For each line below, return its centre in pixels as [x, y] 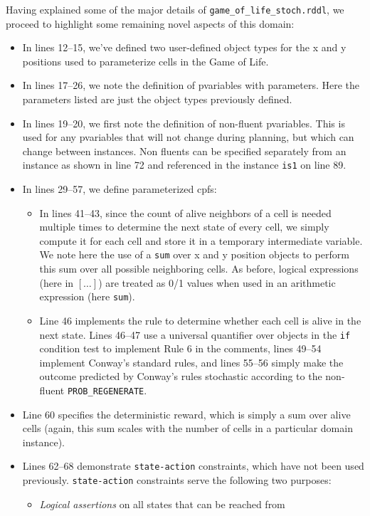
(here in [57, 282]
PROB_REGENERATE [106, 391]
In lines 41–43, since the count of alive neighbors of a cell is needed [185, 212]
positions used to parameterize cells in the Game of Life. [146, 61]
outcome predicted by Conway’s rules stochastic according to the [181, 376]
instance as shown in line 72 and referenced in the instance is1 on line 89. [184, 165]
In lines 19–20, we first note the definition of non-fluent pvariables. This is [184, 123]
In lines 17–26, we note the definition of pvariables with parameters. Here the [191, 85]
